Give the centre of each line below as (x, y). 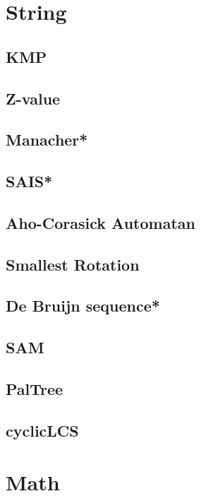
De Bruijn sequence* (83, 306)
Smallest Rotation (73, 264)
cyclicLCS (42, 430)
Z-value (33, 98)
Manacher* (47, 140)
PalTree (35, 389)
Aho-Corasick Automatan (100, 222)
